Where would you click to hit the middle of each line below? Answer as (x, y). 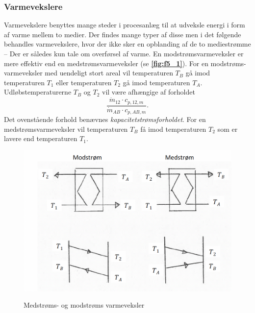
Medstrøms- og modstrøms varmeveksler (84, 305)
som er (228, 129)
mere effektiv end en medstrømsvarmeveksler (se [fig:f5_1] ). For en (106, 63)
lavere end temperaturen (41, 138)
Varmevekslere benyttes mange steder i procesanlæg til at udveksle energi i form (125, 25)
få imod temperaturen (173, 129)
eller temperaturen (84, 82)
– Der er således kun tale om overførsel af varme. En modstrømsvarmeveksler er (124, 53)
